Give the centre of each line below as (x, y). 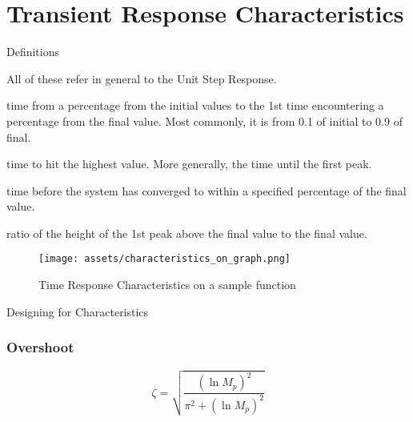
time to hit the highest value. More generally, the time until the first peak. (189, 164)
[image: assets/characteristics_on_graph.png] (164, 259)
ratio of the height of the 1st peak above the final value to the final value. (187, 233)
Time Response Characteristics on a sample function (167, 285)
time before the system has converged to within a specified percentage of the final (206, 190)
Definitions (33, 52)
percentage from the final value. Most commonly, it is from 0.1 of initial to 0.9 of (204, 121)
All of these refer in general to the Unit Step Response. (142, 78)
